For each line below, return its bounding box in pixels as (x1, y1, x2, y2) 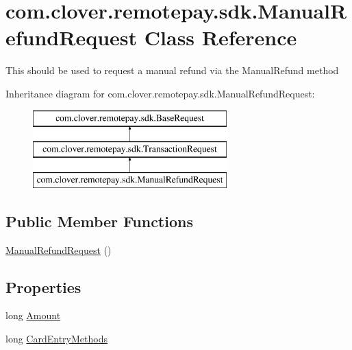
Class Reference (144, 23, 297, 51)
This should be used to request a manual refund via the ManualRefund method (5, 63, 339, 78)
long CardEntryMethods (5, 331, 108, 346)
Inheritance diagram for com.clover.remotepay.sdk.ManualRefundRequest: (5, 86, 315, 100)
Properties (5, 276, 81, 297)
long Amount (5, 308, 61, 323)
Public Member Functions (5, 210, 193, 231)
